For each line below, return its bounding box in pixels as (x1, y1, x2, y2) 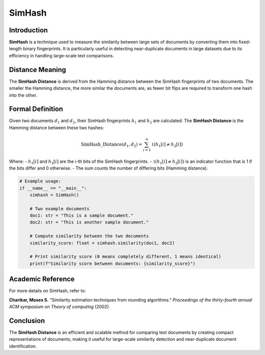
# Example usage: (19, 178, 61, 184)
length (9, 46, 22, 51)
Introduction (9, 26, 48, 34)
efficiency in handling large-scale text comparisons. (9, 52, 114, 58)
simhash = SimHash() (29, 192, 79, 198)
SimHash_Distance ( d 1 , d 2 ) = (81, 141, 142, 148)
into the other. (9, 92, 38, 98)
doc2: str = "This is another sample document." (29, 220, 149, 225)
